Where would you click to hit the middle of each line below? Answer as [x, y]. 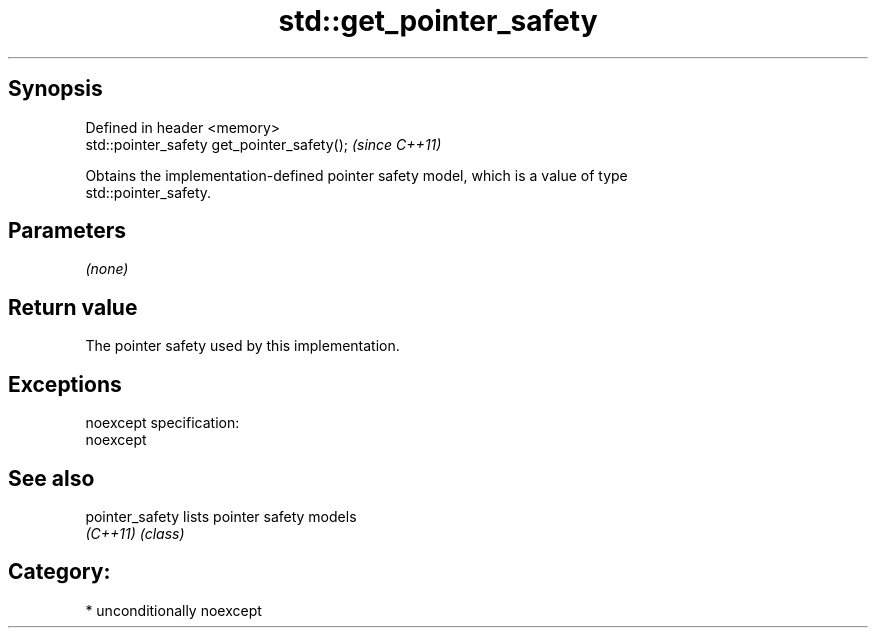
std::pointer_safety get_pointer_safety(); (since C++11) [263, 144]
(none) [107, 269]
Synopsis [55, 89]
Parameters [67, 231]
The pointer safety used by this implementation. [242, 346]
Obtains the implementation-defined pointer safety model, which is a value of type [356, 175]
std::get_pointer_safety [438, 21]
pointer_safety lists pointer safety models [221, 516]
